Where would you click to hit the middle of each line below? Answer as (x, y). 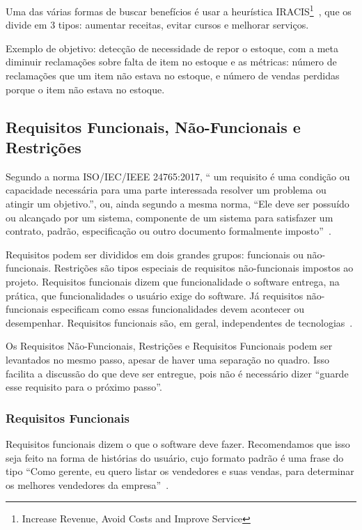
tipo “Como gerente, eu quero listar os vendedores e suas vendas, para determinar (180, 471)
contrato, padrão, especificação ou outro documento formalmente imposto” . (168, 231)
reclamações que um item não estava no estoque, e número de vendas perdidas (173, 76)
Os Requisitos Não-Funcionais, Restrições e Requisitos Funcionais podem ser (169, 346)
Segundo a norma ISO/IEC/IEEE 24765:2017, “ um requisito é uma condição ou (178, 176)
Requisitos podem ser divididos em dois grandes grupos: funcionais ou (155, 254)
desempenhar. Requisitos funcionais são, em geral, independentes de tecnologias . (179, 322)
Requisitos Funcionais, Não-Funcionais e (153, 126)
